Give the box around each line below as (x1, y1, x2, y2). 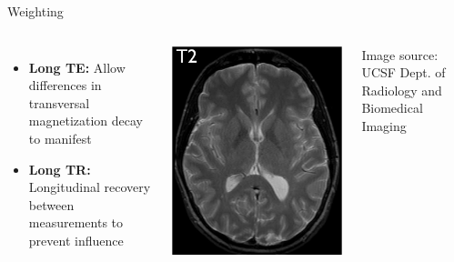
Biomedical (361, 98, 423, 117)
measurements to (28, 213, 124, 232)
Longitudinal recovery (28, 177, 151, 196)
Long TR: (28, 159, 91, 178)
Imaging (361, 116, 407, 135)
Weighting (7, 2, 64, 20)
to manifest (28, 128, 92, 147)
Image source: (361, 45, 439, 64)
